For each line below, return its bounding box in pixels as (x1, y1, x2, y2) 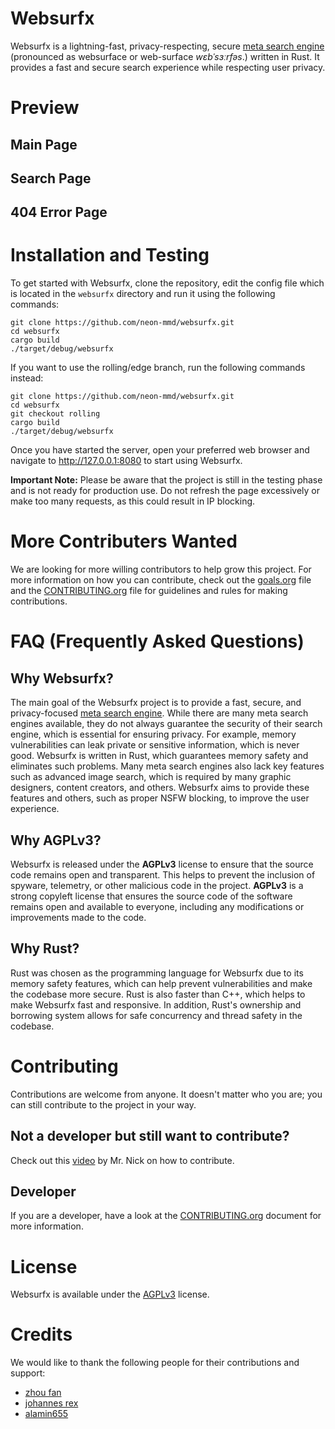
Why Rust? (10, 940, 80, 957)
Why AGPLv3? (10, 832, 102, 849)
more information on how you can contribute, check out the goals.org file (10, 574, 312, 586)
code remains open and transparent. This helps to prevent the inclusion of (10, 868, 316, 881)
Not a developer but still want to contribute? (10, 1128, 290, 1145)
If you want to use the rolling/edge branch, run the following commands (10, 362, 306, 374)
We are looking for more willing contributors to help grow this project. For (10, 563, 312, 576)
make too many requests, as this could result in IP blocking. (10, 495, 256, 507)
